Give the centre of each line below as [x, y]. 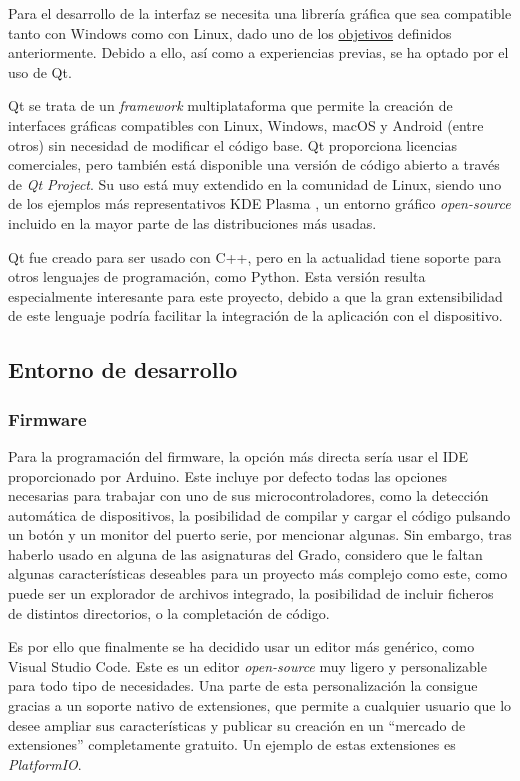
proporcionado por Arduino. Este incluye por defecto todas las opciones [228, 475]
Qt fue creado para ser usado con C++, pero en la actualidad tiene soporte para [255, 256]
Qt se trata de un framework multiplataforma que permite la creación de [230, 105]
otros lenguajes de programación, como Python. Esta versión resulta [217, 276]
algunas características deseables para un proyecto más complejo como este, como [258, 573]
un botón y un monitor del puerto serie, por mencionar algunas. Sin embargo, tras [260, 534]
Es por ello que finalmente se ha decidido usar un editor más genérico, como [241, 646]
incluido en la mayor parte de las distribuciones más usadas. [192, 222]
